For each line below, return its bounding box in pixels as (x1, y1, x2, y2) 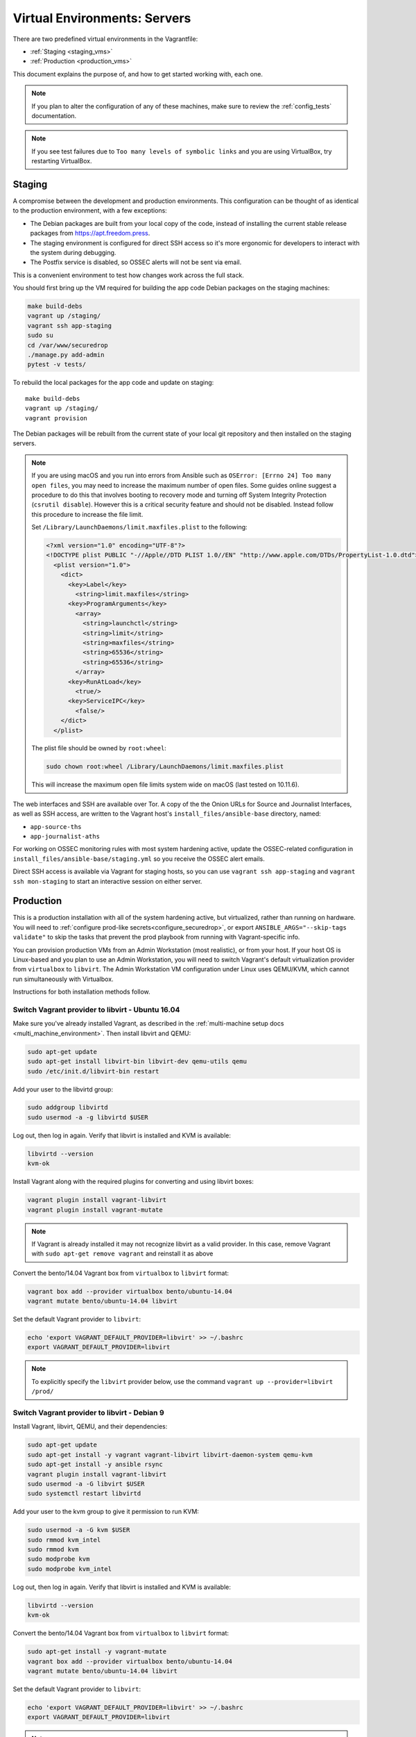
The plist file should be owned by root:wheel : (31, 744, 166, 752)
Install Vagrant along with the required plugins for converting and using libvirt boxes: (12, 1178, 254, 1186)
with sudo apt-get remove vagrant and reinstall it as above (31, 1249, 214, 1258)
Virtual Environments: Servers (12, 10, 191, 26)
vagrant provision (25, 414, 88, 422)
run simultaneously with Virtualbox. (12, 975, 114, 983)
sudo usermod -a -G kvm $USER (27, 1526, 130, 1534)
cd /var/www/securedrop (27, 341, 109, 349)
